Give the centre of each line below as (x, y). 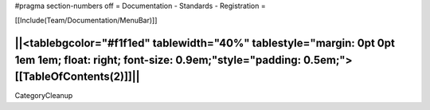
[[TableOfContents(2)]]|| (77, 77)
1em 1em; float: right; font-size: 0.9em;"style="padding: (158, 60)
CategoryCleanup (44, 96)
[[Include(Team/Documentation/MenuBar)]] (86, 21)
